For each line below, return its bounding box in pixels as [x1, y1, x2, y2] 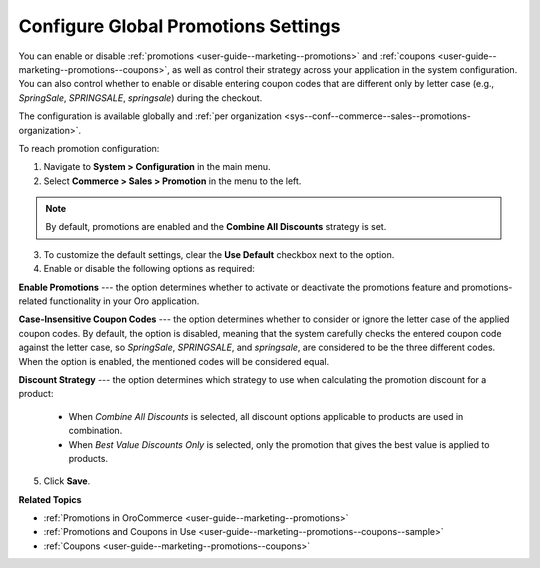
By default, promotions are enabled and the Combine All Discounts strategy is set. [45, 221, 387, 233]
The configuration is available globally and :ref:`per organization [18, 110, 282, 122]
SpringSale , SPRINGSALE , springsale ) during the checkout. [18, 91, 263, 104]
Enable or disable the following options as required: [43, 263, 255, 275]
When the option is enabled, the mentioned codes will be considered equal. [18, 355, 330, 367]
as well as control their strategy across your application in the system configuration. [171, 63, 518, 75]
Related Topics [18, 493, 82, 505]
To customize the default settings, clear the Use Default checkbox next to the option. [43, 248, 395, 260]
